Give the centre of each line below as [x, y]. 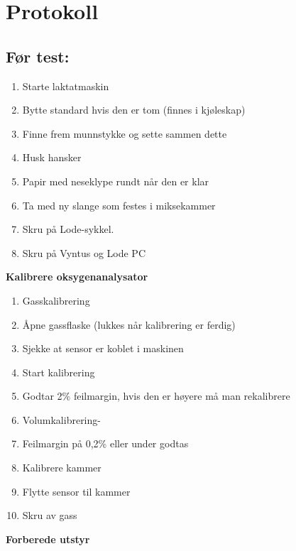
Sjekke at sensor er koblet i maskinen [103, 348]
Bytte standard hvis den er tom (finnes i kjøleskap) [134, 110]
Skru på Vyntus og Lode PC [84, 252]
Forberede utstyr [48, 539]
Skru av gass [50, 515]
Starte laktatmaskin [66, 86]
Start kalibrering [59, 372]
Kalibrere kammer [62, 468]
